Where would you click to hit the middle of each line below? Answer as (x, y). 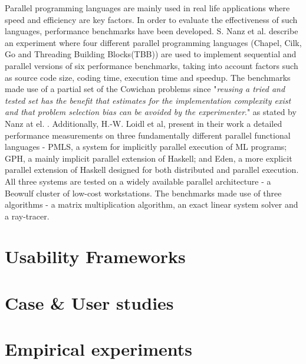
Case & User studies (89, 302)
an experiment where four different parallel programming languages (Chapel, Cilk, (153, 42)
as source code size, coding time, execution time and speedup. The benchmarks (148, 77)
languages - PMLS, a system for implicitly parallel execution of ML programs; (146, 147)
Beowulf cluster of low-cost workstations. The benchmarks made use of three (143, 193)
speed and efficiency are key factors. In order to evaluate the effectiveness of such (151, 19)
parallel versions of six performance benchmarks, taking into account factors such (152, 65)
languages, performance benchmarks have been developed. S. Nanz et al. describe (152, 31)
